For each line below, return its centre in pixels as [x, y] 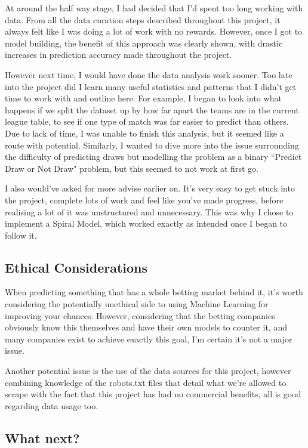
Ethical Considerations [76, 267]
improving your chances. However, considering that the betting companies [140, 315]
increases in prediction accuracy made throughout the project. [118, 55]
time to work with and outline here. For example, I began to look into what [143, 98]
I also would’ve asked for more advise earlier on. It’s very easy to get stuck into [150, 188]
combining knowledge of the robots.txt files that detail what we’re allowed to [146, 382]
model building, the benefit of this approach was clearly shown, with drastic [144, 43]
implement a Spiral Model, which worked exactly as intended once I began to [146, 223]
